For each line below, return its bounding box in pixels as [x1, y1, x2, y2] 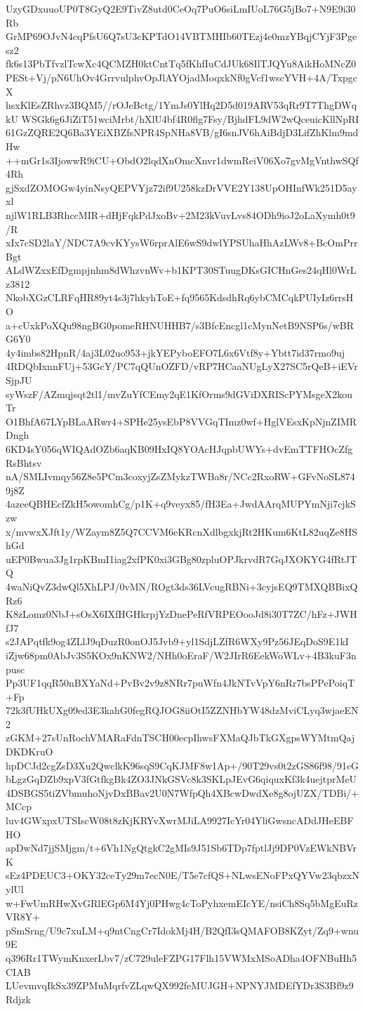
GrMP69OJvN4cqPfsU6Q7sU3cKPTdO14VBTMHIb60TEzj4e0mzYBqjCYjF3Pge [6, 29, 357, 44]
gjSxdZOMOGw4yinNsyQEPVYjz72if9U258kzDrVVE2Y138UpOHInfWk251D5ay [6, 180, 357, 194]
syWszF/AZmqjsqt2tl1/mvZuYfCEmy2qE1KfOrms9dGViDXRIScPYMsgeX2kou [6, 386, 353, 401]
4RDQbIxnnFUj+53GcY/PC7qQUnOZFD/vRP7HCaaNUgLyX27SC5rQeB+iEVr [6, 359, 358, 374]
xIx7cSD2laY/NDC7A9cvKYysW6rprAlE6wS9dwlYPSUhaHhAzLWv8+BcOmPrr [6, 235, 358, 250]
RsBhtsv [6, 455, 42, 470]
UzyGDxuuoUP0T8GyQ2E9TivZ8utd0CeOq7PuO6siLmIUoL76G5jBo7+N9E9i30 [6, 1, 356, 15]
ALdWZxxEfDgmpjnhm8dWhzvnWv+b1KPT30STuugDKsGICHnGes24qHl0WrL [6, 263, 357, 277]
